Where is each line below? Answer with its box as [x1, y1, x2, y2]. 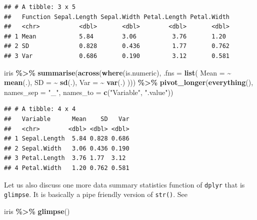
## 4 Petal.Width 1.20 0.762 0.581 [4, 164, 129, 171]
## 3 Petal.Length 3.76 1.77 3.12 [4, 154, 126, 162]
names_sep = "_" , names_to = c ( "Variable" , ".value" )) [4, 86, 173, 97]
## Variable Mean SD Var [4, 115, 129, 122]
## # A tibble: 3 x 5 [4, 3, 76, 10]
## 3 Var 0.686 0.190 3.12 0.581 [4, 52, 230, 59]
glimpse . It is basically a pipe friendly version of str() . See [4, 189, 188, 199]
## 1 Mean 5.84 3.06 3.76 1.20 [4, 32, 226, 40]
